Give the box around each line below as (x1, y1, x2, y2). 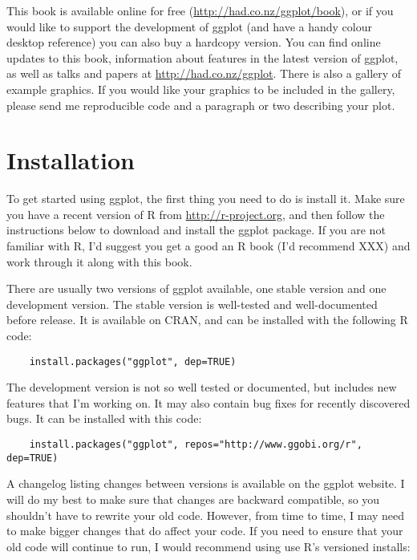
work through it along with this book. (6, 253, 192, 270)
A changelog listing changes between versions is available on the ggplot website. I (6, 475, 405, 492)
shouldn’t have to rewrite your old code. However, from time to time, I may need (6, 506, 405, 523)
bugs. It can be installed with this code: (6, 410, 202, 427)
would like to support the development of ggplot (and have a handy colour (6, 18, 372, 34)
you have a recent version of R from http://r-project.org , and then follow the (6, 205, 385, 222)
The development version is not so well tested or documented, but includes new (6, 379, 397, 396)
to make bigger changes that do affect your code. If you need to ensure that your (6, 522, 403, 539)
